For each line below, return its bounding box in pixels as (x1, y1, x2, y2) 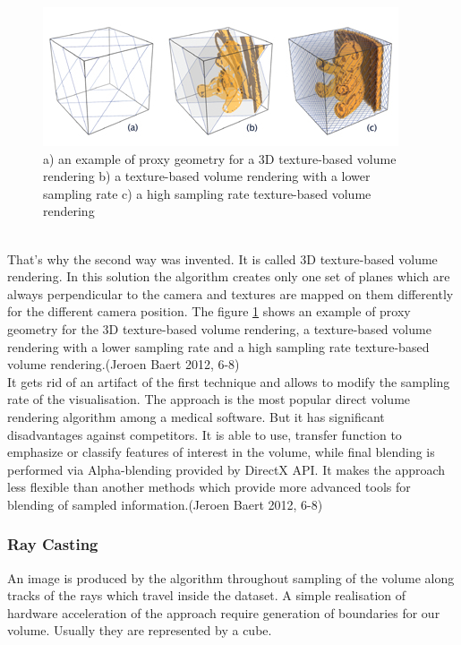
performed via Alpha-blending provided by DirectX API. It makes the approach (7, 460, 446, 478)
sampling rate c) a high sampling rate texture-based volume (43, 184, 371, 202)
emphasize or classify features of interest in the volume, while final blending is (7, 443, 435, 461)
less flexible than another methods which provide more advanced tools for (7, 477, 411, 496)
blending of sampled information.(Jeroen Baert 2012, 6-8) (7, 494, 323, 513)
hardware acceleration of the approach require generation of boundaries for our (7, 603, 440, 622)
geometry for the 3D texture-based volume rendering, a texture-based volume (7, 319, 431, 338)
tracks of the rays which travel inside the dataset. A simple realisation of (7, 586, 406, 605)
